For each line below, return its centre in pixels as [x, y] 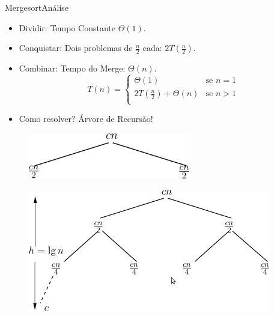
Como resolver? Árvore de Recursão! [86, 119]
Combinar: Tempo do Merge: [72, 68]
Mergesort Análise [37, 7]
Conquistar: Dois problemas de [76, 48]
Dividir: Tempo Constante [67, 27]
